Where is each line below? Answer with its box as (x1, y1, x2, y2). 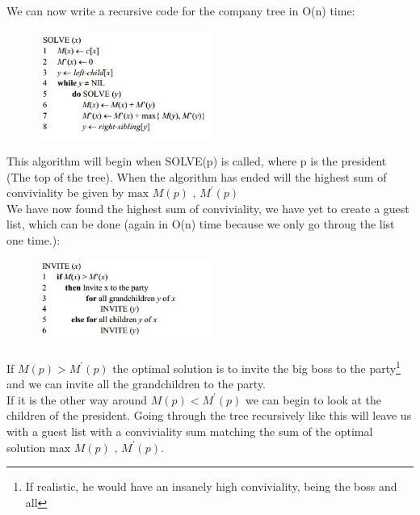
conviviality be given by (6, 184, 124, 201)
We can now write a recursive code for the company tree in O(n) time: (6, 2, 355, 19)
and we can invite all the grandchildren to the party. (6, 375, 266, 392)
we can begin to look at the (246, 391, 382, 408)
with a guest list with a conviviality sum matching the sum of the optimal (6, 422, 373, 439)
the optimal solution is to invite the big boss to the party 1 (112, 357, 401, 376)
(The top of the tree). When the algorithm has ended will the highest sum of (6, 168, 387, 185)
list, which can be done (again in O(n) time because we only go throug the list (6, 216, 395, 232)
